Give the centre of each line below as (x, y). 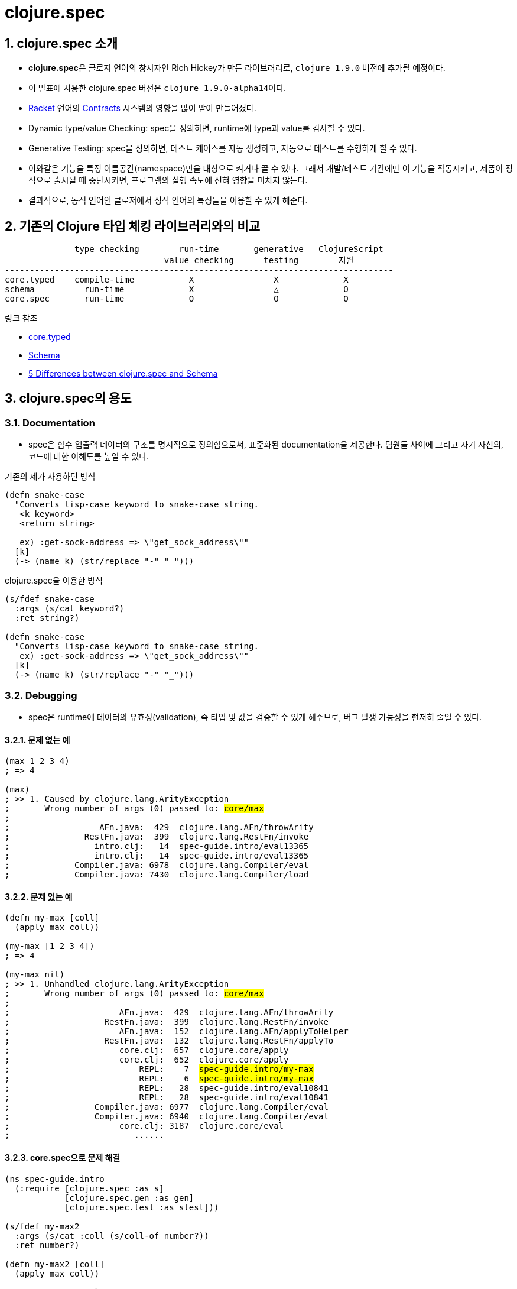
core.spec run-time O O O (177, 299)
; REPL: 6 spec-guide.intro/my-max (159, 1079)
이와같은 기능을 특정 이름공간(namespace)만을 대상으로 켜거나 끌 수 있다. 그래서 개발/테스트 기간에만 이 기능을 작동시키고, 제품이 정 (271, 169)
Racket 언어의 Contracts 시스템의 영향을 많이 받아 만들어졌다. (142, 108)
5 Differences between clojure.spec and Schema (123, 374)
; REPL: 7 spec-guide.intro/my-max (159, 1069)
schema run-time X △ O (177, 289)
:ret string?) (47, 618)
